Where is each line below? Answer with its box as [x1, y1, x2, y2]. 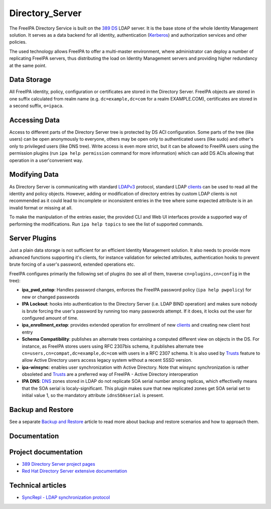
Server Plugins [9, 234, 57, 243]
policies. [9, 39, 27, 45]
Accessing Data [9, 116, 60, 124]
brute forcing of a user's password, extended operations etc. [9, 261, 135, 267]
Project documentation [9, 448, 83, 456]
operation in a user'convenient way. [9, 157, 83, 163]
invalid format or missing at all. [9, 205, 73, 211]
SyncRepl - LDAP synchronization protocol [22, 494, 110, 500]
